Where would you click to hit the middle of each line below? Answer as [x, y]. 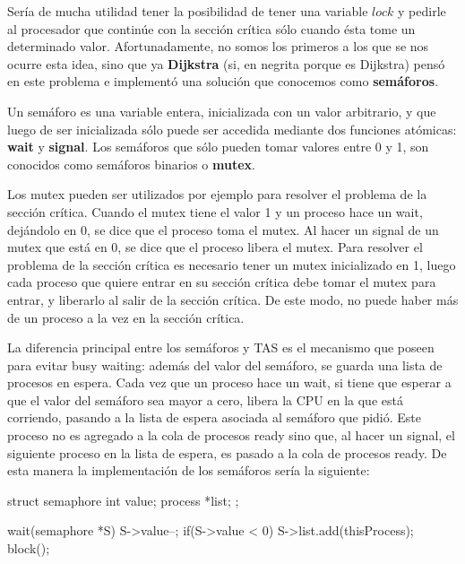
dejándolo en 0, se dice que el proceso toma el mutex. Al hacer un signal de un [223, 229]
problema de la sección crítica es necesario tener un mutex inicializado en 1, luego [232, 264]
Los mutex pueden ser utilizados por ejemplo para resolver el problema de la [217, 194]
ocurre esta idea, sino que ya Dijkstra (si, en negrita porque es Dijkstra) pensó [226, 63]
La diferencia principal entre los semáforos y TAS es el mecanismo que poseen [221, 347]
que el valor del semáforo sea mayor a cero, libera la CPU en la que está [205, 399]
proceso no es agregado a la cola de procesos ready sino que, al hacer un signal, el [231, 435]
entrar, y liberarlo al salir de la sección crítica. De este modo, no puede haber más [233, 299]
